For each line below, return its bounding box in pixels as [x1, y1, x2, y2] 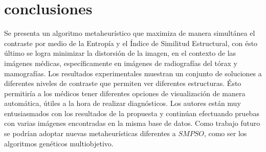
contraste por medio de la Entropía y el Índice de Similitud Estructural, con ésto [4, 37, 258, 48]
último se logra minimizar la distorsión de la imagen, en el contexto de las [4, 48, 236, 58]
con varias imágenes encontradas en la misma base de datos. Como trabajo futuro [4, 118, 260, 128]
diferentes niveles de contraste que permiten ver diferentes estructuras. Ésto [4, 78, 241, 89]
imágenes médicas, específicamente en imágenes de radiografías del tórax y [4, 57, 237, 68]
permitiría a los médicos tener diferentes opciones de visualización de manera [4, 88, 246, 98]
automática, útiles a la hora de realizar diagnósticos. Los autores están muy [4, 98, 241, 108]
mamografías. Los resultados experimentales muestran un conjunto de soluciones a [4, 68, 262, 78]
